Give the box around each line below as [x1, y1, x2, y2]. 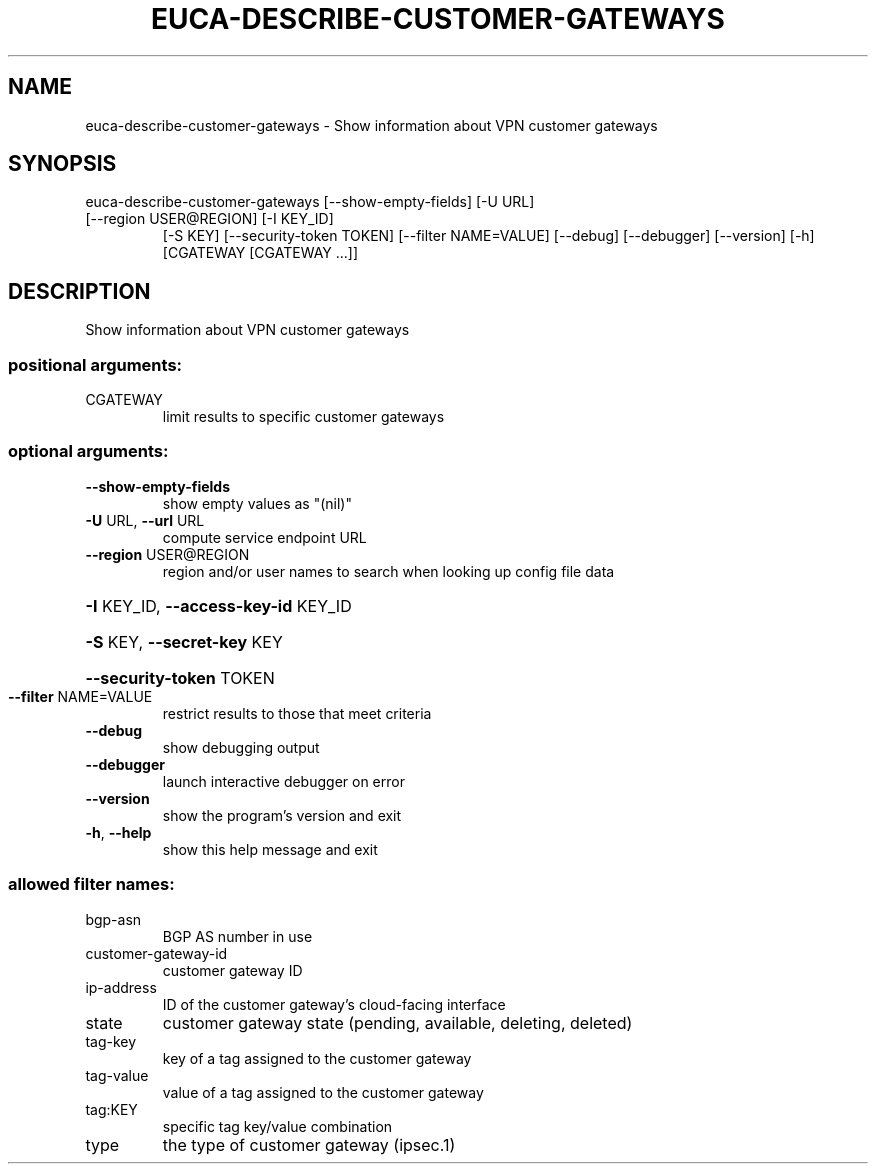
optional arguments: [8, 441, 169, 462]
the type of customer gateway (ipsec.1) [162, 1134, 456, 1155]
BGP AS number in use [162, 927, 313, 945]
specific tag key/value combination [162, 1117, 393, 1135]
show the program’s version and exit [162, 806, 402, 824]
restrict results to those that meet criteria [162, 704, 432, 722]
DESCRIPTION [8, 278, 151, 304]
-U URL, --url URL [85, 511, 205, 529]
